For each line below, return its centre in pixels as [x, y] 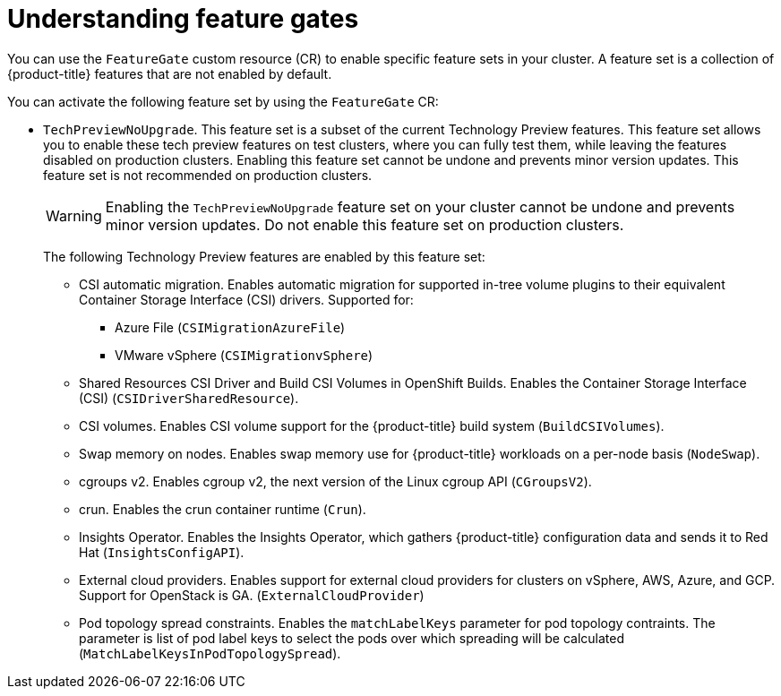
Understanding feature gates [183, 19]
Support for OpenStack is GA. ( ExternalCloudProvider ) [252, 595]
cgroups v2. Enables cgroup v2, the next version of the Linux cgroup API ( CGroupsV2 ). [335, 481]
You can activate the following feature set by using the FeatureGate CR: [223, 101]
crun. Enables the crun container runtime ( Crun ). [223, 509]
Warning [74, 215]
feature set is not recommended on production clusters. [208, 175]
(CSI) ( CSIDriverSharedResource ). [189, 398]
